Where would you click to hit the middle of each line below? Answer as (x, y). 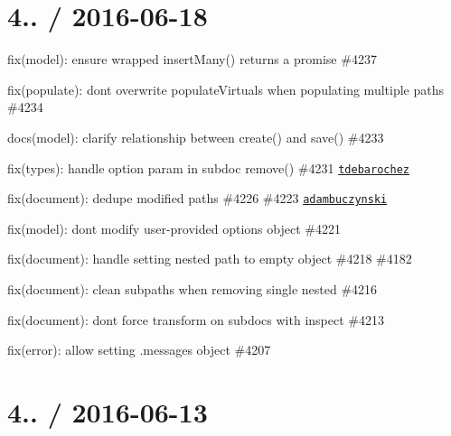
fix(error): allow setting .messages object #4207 (139, 350)
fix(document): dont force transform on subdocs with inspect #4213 (196, 319)
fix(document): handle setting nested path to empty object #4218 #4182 (210, 259)
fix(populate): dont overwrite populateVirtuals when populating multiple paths (225, 89)
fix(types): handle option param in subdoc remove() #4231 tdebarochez (208, 167)
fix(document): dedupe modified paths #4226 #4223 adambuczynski (197, 198)
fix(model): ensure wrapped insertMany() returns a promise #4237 (192, 59)
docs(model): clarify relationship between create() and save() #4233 (196, 137)
